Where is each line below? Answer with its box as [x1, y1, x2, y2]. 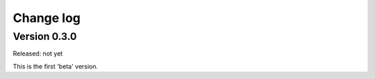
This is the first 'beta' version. [12, 62, 99, 70]
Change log [12, 10, 81, 25]
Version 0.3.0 [12, 30, 77, 43]
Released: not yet [12, 49, 63, 58]
